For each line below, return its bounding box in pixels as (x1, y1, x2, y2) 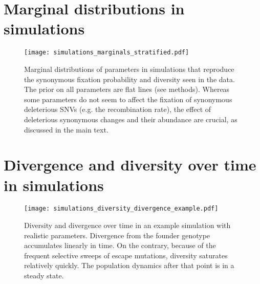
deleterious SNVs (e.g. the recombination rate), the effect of (24, 104, 211, 115)
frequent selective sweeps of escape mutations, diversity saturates (24, 250, 228, 260)
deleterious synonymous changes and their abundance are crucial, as (24, 113, 237, 124)
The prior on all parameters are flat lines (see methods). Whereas (24, 84, 230, 94)
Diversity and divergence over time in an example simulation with (24, 220, 231, 231)
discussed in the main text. (24, 124, 109, 135)
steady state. (24, 270, 64, 281)
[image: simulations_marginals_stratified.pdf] (24, 49, 189, 56)
